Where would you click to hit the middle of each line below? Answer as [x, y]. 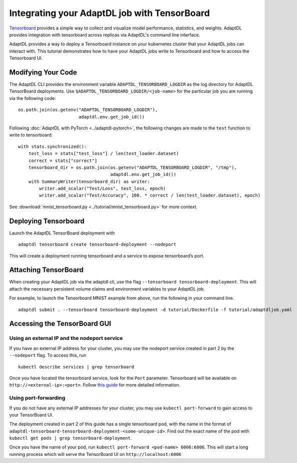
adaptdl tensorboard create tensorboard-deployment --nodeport [97, 244]
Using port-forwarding [37, 398]
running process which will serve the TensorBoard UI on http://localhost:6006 [95, 454]
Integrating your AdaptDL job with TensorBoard [109, 13]
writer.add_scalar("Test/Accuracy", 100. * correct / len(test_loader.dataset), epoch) [150, 195]
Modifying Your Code [43, 72]
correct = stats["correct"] [63, 160]
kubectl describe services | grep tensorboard [76, 367]
